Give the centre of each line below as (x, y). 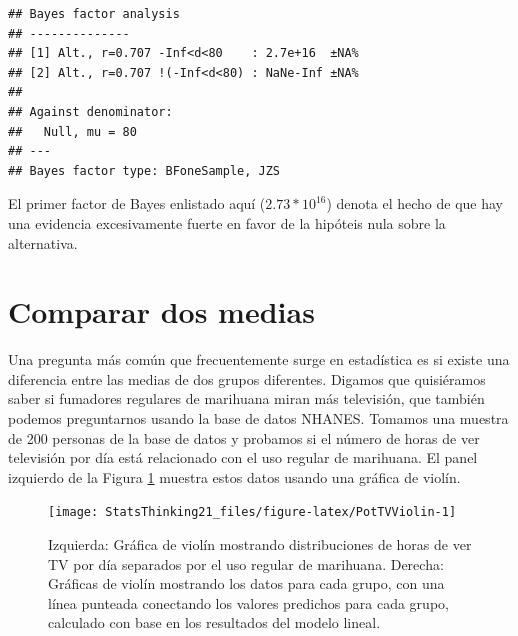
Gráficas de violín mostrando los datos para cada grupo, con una (246, 583)
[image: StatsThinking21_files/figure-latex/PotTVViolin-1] (252, 512)
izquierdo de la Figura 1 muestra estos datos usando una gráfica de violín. (234, 476)
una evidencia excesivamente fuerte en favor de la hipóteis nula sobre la (227, 222)
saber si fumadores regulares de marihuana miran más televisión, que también (246, 398)
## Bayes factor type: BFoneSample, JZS (144, 170)
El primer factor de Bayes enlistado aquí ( (137, 203)
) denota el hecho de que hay (415, 203)
